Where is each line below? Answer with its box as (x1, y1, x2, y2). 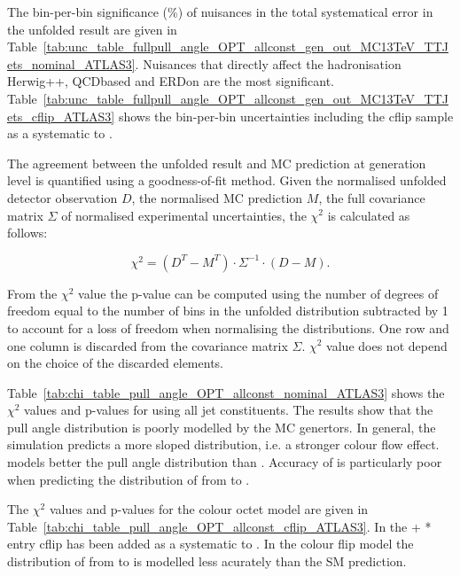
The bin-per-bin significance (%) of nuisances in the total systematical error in (7, 3, 433, 20)
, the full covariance (318, 188, 425, 206)
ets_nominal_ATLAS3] (7, 54, 136, 73)
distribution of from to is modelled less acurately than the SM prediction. (7, 552, 407, 571)
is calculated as (327, 206, 410, 224)
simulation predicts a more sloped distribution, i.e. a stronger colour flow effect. (7, 435, 440, 454)
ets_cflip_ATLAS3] (7, 106, 115, 125)
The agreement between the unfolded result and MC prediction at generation (7, 153, 426, 172)
